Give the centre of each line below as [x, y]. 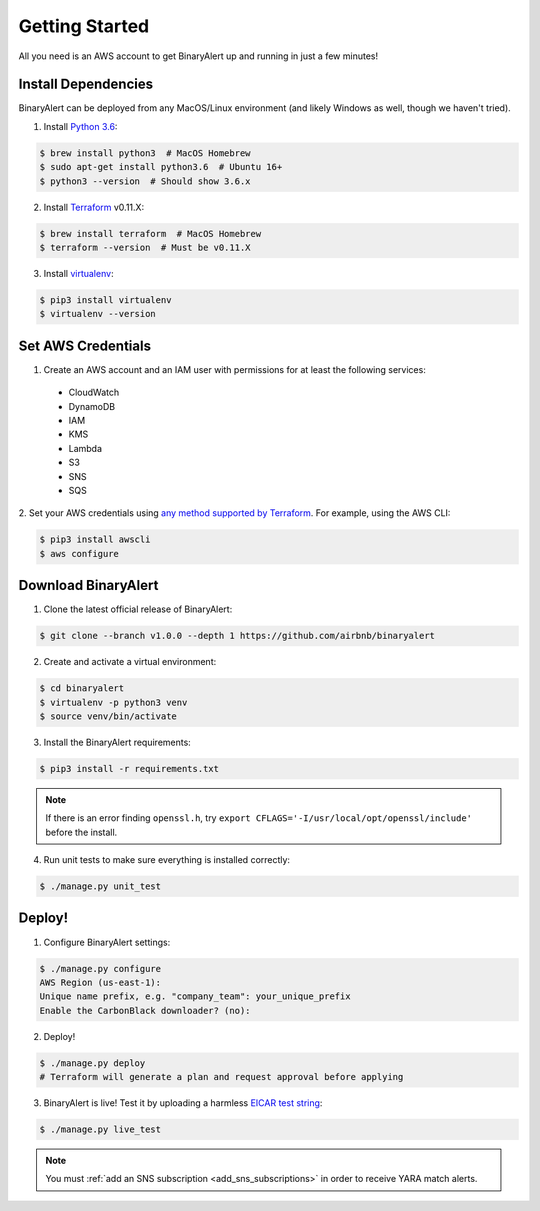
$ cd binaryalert [82, 688]
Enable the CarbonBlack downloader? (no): [145, 1010]
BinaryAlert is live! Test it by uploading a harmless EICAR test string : [183, 1103]
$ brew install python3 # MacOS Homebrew [145, 153]
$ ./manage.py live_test [100, 1129]
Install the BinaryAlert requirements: [117, 742]
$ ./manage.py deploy [92, 1063]
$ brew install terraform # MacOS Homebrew [150, 233]
